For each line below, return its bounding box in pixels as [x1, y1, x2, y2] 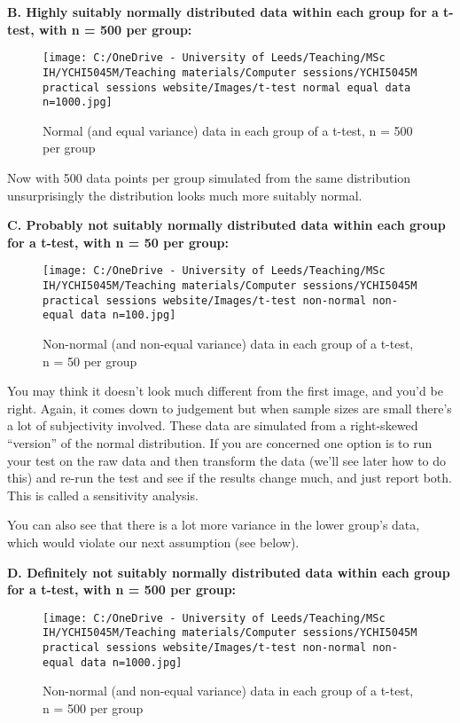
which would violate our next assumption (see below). [7, 532, 300, 551]
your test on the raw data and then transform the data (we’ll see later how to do [7, 451, 447, 469]
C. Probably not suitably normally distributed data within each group [7, 216, 446, 234]
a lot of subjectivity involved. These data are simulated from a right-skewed [7, 416, 418, 435]
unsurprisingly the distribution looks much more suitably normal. [7, 185, 363, 204]
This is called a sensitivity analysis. [7, 485, 199, 504]
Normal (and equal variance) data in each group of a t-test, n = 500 [43, 121, 413, 139]
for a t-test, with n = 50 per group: [7, 232, 230, 251]
